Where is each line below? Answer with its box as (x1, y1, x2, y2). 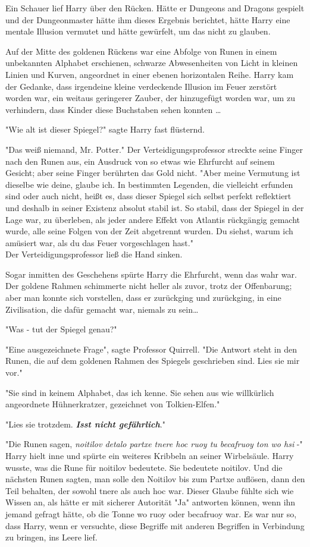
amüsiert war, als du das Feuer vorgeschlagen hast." (5, 236, 193, 249)
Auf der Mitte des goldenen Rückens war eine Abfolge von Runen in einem (5, 45, 277, 57)
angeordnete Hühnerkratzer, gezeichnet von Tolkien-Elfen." (5, 398, 220, 410)
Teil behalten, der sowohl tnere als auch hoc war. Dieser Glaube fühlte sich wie (5, 484, 294, 496)
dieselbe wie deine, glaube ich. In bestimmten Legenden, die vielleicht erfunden (5, 178, 293, 190)
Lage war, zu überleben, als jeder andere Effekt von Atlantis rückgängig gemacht (5, 213, 300, 225)
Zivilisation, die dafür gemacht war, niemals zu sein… (5, 303, 199, 315)
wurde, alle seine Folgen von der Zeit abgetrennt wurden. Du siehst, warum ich (5, 225, 293, 237)
